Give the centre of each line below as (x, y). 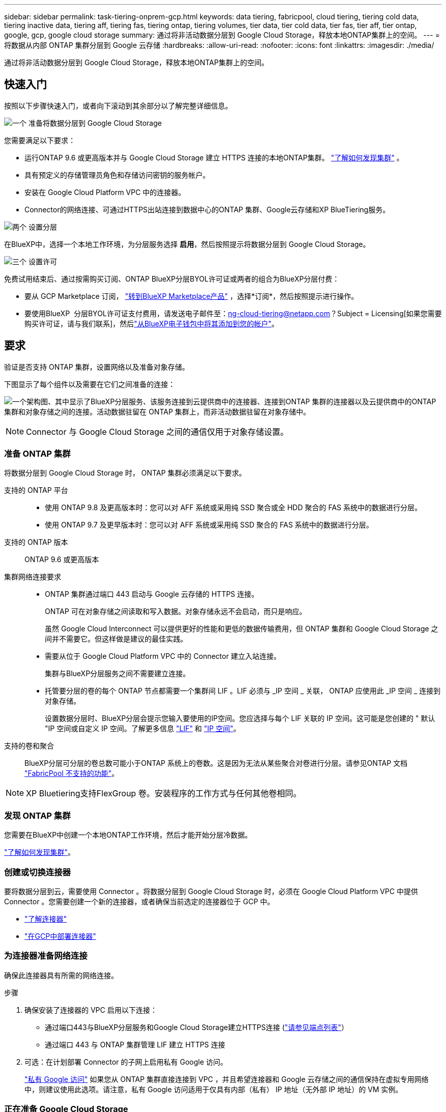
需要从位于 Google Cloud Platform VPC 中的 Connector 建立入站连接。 (163, 656)
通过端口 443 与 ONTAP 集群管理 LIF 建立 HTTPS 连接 (135, 1044)
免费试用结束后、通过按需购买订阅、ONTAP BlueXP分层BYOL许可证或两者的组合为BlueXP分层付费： (172, 279)
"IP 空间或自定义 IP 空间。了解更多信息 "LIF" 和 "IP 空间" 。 (143, 729)
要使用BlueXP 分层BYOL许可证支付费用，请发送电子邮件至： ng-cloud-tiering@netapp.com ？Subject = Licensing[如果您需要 (233, 313)
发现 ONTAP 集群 (37, 815)
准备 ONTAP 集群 (37, 454)
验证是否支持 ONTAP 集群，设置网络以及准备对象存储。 (97, 367)
